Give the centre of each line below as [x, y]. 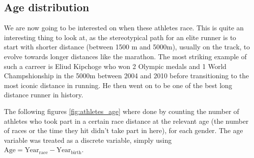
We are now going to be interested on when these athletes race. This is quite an [124, 28]
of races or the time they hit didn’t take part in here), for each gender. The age [124, 130]
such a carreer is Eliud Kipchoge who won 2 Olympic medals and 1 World [115, 66]
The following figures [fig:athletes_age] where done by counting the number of [122, 111]
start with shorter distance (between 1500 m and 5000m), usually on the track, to [127, 47]
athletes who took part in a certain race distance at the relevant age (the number [126, 121]
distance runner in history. [44, 95]
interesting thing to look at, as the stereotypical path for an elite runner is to [120, 37]
